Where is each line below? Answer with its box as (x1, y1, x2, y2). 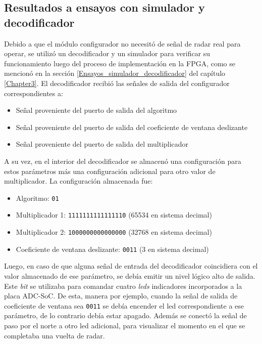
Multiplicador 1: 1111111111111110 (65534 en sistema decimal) (16, 209, 212, 220)
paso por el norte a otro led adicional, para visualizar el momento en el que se (4, 320, 245, 330)
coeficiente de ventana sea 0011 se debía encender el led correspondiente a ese (4, 300, 244, 311)
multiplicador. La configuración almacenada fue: (4, 176, 153, 186)
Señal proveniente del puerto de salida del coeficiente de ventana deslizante (16, 121, 248, 132)
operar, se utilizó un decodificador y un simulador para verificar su (4, 48, 211, 59)
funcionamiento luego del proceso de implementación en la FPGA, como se (4, 58, 235, 68)
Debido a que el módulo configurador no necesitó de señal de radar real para (4, 38, 241, 49)
